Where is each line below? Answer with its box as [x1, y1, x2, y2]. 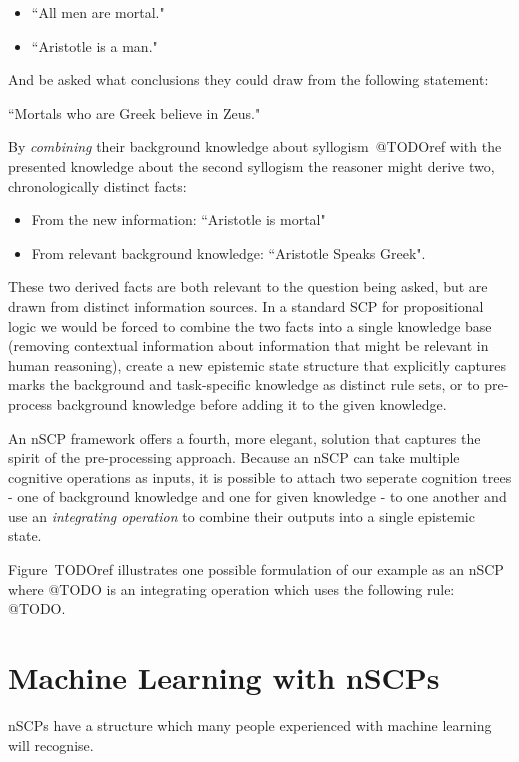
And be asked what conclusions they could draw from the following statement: [8, 69, 489, 90]
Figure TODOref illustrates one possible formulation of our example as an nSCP [8, 559, 504, 580]
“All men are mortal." [31, 2, 165, 22]
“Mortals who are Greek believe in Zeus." [8, 102, 261, 123]
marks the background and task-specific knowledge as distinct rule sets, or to [8, 374, 480, 395]
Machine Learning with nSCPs [8, 657, 440, 698]
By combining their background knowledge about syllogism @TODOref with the [8, 136, 502, 157]
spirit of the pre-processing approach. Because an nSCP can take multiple [8, 447, 460, 468]
